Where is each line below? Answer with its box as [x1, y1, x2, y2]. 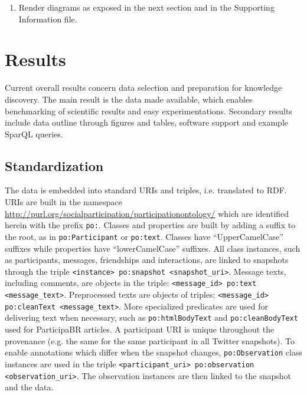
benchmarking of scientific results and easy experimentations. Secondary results [5, 104, 292, 117]
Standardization [5, 156, 104, 175]
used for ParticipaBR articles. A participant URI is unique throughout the [5, 323, 275, 335]
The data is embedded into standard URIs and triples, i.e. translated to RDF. [5, 184, 287, 196]
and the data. [5, 381, 54, 393]
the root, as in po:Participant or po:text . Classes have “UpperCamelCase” [5, 230, 284, 242]
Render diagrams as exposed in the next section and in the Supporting [18, 1, 275, 13]
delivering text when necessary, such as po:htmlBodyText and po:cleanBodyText [5, 311, 298, 324]
